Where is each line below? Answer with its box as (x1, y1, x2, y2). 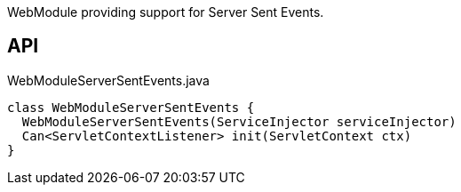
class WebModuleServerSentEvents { (7, 100, 255, 115)
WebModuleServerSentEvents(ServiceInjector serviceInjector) (21, 114, 457, 129)
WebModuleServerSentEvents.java (7, 72, 210, 88)
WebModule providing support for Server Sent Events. (7, 4, 324, 20)
